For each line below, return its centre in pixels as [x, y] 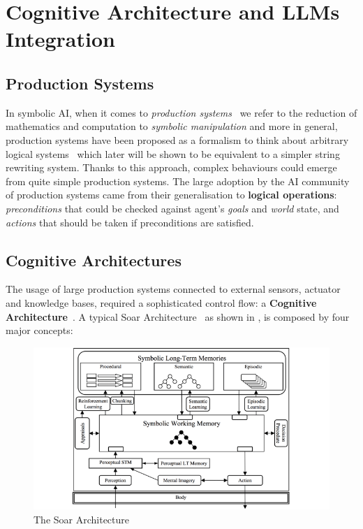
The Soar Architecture [82, 519]
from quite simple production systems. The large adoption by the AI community [178, 181]
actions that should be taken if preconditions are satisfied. [130, 222]
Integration [60, 39]
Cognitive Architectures [94, 260]
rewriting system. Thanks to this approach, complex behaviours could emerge [171, 167]
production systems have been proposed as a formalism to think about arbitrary [177, 139]
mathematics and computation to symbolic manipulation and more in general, [172, 126]
